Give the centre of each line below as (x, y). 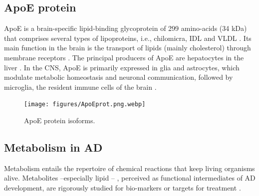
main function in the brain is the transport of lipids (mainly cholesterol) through (128, 48)
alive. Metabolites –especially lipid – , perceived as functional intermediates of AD (130, 178)
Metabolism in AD (53, 147)
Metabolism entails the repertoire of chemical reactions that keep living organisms (129, 168)
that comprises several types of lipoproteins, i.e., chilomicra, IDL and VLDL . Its (128, 38)
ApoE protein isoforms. (60, 120)
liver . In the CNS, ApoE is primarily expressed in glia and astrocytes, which (122, 67)
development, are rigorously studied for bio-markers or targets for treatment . (123, 188)
